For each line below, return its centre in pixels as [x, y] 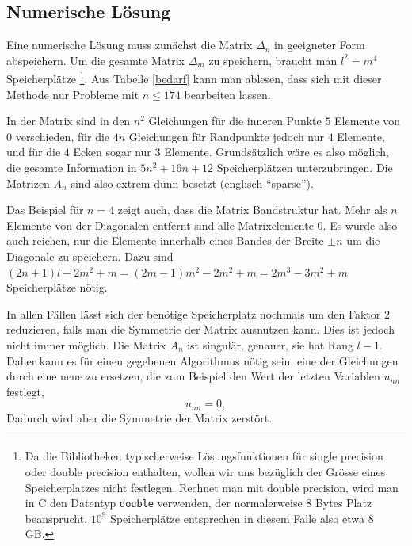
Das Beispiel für [45, 210]
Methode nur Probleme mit [73, 94]
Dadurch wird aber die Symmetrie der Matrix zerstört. [139, 417]
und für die [34, 152]
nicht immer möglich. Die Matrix [86, 344]
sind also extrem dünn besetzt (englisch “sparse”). [192, 183]
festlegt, [25, 391]
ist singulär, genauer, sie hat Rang [270, 344]
